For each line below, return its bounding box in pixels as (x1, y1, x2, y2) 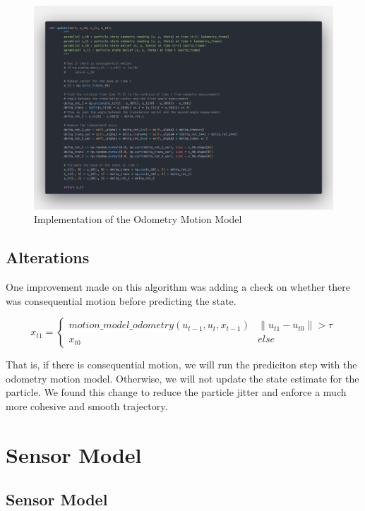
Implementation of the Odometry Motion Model (34, 212, 242, 227)
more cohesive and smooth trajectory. (6, 398, 168, 413)
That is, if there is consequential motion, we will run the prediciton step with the (6, 357, 357, 372)
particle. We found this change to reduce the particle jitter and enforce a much (6, 385, 347, 399)
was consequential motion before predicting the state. (6, 293, 237, 308)
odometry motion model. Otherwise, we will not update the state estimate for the (6, 371, 359, 385)
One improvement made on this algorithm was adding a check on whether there (6, 279, 350, 294)
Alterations (6, 246, 90, 268)
